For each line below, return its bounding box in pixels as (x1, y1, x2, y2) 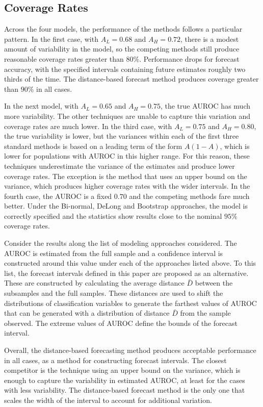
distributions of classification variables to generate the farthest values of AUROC (4, 297, 257, 308)
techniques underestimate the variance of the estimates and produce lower (4, 160, 235, 171)
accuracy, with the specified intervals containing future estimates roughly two (4, 63, 246, 74)
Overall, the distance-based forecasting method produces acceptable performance (4, 345, 256, 355)
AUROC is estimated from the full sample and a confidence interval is (4, 247, 223, 258)
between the (195, 277, 233, 288)
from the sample (180, 308, 231, 318)
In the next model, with (4, 100, 78, 111)
